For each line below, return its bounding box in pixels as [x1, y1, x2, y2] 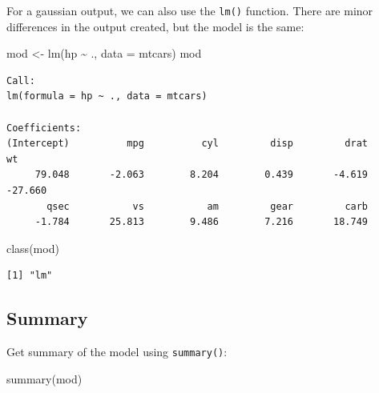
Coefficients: [6, 122, 82, 134]
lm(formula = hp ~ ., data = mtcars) [6, 90, 208, 102]
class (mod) [6, 239, 59, 256]
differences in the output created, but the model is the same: [6, 18, 304, 34]
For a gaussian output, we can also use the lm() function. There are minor [6, 2, 373, 18]
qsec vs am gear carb [46, 200, 369, 212]
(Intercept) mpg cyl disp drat [6, 138, 369, 150]
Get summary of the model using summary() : [6, 343, 228, 360]
